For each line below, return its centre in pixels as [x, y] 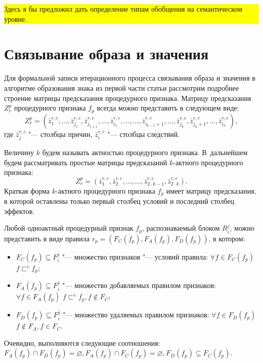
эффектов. [19, 211]
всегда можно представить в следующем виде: [168, 108]
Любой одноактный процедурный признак [69, 228]
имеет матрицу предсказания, [211, 190]
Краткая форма [27, 190]
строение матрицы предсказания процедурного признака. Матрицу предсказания [128, 98]
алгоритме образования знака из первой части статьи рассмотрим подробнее [121, 87]
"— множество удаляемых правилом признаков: [136, 315]
